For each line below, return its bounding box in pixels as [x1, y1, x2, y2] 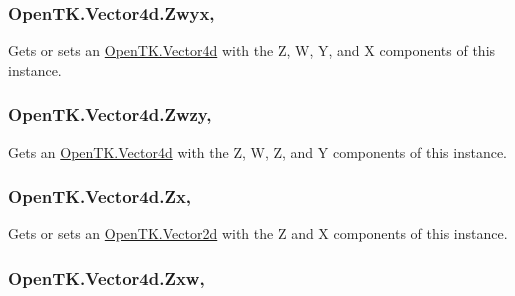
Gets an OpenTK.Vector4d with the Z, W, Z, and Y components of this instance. [8, 141, 508, 162]
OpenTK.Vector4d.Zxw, [8, 265, 205, 290]
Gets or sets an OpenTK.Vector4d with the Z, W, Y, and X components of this [8, 40, 496, 61]
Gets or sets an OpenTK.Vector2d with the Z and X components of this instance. [8, 223, 508, 244]
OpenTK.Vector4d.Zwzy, [8, 102, 212, 127]
